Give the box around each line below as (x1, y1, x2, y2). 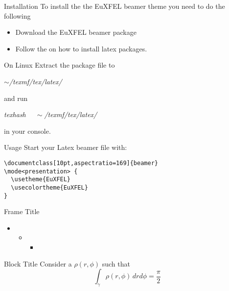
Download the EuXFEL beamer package (15, 27, 137, 37)
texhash (4, 109, 26, 120)
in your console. (4, 125, 51, 136)
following (4, 10, 31, 21)
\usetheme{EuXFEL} (11, 176, 71, 183)
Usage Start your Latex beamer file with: (4, 142, 127, 152)
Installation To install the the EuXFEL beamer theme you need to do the (4, 1, 225, 11)
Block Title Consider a (4, 258, 72, 268)
